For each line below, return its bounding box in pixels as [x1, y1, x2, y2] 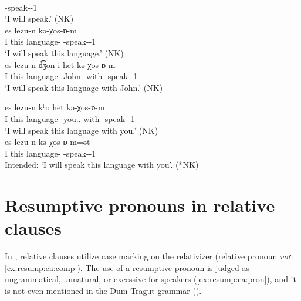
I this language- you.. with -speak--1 [5, 112, 135, 124]
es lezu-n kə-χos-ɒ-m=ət [5, 136, 90, 148]
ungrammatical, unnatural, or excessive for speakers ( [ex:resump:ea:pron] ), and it [5, 273, 296, 285]
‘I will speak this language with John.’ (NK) [5, 81, 163, 93]
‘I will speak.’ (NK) [5, 12, 74, 25]
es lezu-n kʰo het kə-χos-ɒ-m [5, 101, 105, 113]
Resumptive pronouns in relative [5, 193, 275, 217]
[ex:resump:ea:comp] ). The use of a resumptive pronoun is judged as [5, 261, 250, 273]
